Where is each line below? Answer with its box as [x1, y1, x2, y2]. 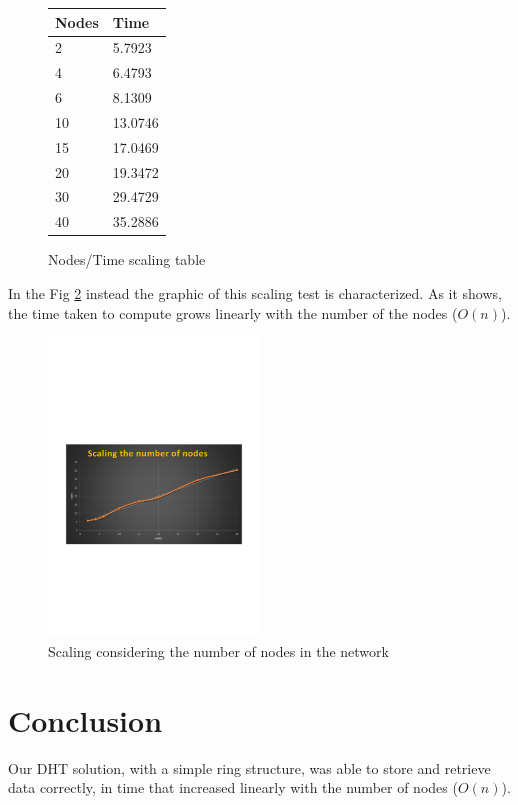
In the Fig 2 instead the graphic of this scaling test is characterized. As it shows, [8, 282, 502, 303]
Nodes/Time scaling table [48, 249, 206, 270]
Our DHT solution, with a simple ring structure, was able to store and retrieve [8, 757, 491, 778]
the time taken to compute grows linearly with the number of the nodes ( [8, 302, 458, 323]
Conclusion [8, 699, 163, 740]
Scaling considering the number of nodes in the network [48, 640, 389, 661]
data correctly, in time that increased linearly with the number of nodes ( [8, 777, 458, 798]
